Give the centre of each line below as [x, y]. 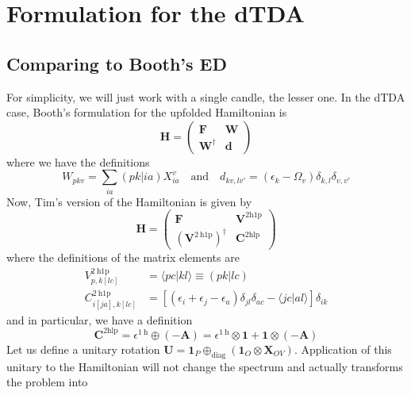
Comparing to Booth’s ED [117, 63]
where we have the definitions [78, 161]
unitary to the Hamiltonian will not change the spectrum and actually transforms [205, 366]
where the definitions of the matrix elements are [123, 257]
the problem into [47, 382]
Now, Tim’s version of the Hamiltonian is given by [129, 201]
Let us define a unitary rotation [83, 349]
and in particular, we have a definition [100, 319]
